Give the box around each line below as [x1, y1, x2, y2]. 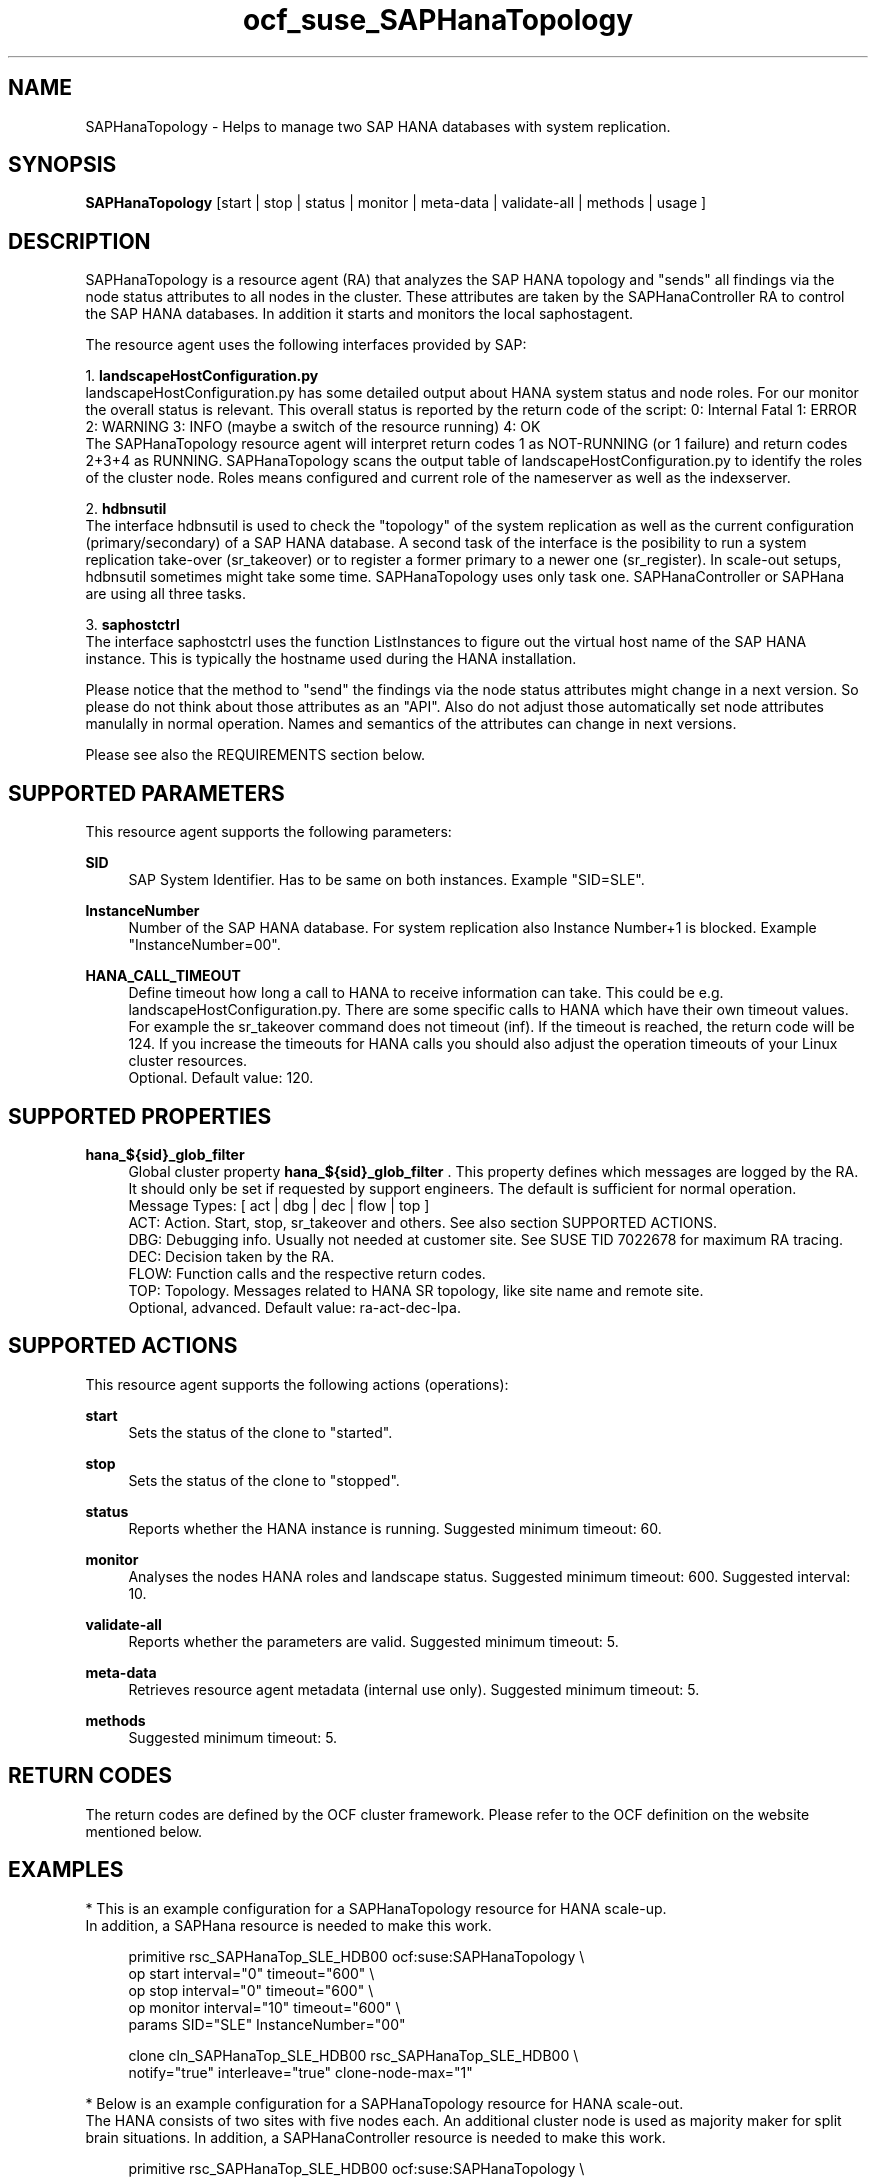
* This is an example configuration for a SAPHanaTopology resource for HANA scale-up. [85, 1899, 667, 1917]
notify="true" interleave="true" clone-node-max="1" [128, 2063, 473, 2081]
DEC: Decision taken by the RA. [128, 1247, 335, 1265]
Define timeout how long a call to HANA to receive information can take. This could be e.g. [128, 984, 724, 1002]
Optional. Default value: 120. [128, 1069, 314, 1087]
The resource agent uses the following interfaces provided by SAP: [85, 336, 527, 354]
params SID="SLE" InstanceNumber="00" [128, 2015, 406, 2033]
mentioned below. [85, 1822, 203, 1840]
